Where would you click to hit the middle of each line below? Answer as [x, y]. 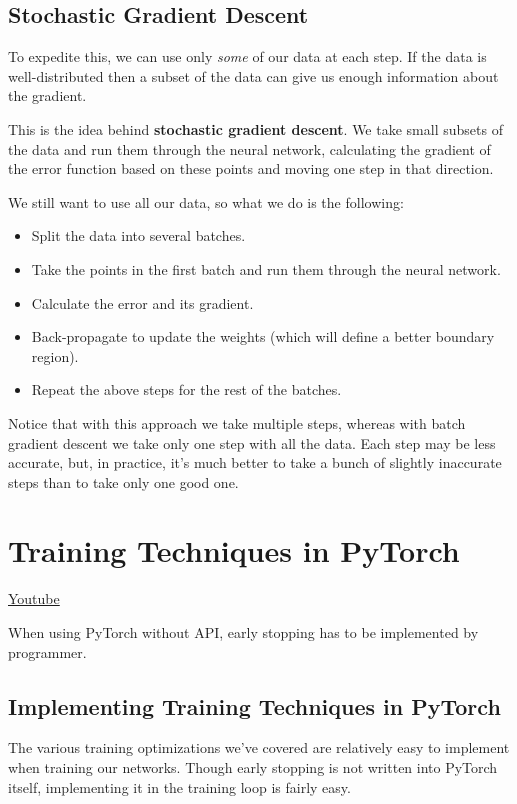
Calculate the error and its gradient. [142, 302]
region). [55, 355]
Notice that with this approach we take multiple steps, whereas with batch [237, 422]
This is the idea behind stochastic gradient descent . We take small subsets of [255, 128]
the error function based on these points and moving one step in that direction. [251, 168]
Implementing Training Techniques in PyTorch [254, 705]
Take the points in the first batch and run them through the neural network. [266, 268]
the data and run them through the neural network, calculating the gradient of [249, 148]
